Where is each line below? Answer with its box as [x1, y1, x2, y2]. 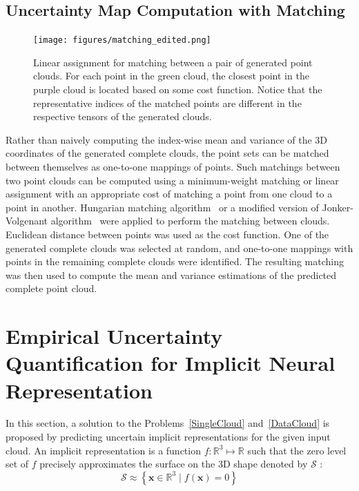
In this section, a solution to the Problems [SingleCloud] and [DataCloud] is [6, 416, 330, 430]
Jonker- [322, 200, 353, 214]
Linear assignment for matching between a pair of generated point [33, 55, 313, 69]
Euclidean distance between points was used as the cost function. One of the [6, 227, 329, 241]
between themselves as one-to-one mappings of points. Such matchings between [6, 160, 340, 174]
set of [6, 456, 29, 471]
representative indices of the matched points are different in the [33, 95, 302, 110]
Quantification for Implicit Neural [6, 349, 336, 377]
